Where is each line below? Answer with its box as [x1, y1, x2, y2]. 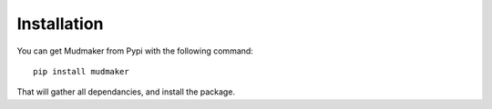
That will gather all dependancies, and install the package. [16, 86, 236, 97]
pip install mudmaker [33, 66, 129, 76]
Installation [16, 14, 104, 34]
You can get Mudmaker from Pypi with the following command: [16, 45, 254, 56]
